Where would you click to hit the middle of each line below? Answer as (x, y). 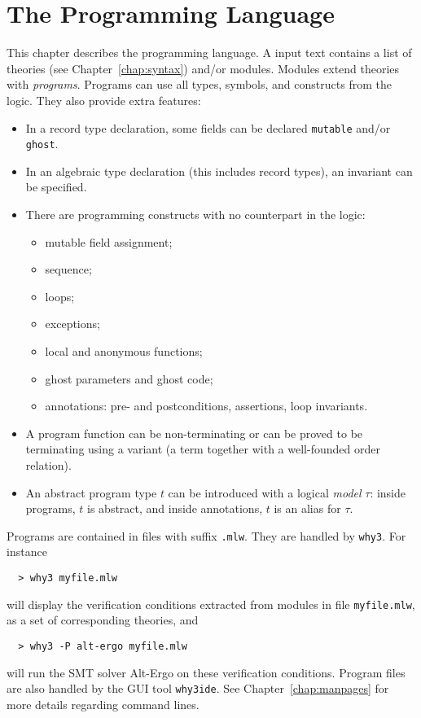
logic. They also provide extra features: (104, 100)
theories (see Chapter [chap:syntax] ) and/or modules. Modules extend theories (203, 68)
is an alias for (307, 508)
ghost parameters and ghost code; (129, 378)
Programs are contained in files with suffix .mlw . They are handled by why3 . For (206, 535)
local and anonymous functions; (124, 350)
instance (27, 552)
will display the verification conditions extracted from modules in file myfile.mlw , (211, 604)
